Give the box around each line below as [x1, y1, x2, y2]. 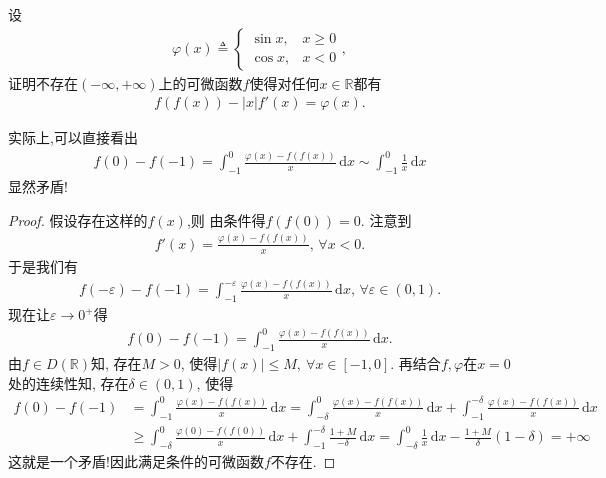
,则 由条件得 [186, 209, 266, 230]
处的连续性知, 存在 [8, 372, 129, 393]
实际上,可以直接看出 [8, 127, 138, 148]
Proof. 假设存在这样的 [8, 209, 148, 230]
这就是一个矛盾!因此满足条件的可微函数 [8, 451, 264, 472]
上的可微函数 [158, 72, 243, 93]
